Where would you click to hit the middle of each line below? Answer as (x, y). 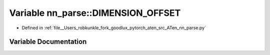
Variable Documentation (48, 42)
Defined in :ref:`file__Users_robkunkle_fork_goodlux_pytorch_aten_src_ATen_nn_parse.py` (114, 28)
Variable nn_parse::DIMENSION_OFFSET (95, 13)
